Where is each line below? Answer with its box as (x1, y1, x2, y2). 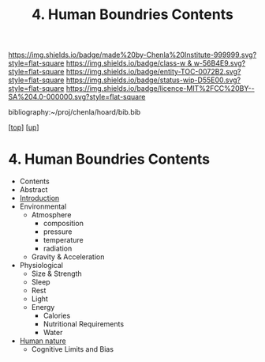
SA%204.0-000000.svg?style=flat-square (8, 92, 146, 102)
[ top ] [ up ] (8, 123, 39, 132)
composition (43, 219, 84, 228)
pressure (43, 227, 73, 236)
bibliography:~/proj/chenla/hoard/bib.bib (8, 107, 141, 117)
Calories (43, 311, 71, 321)
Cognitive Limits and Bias (31, 345, 114, 354)
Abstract (19, 185, 48, 194)
